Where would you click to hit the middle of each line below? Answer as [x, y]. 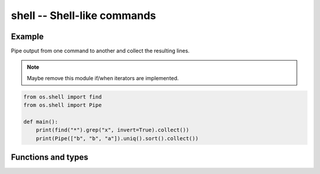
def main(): [41, 122]
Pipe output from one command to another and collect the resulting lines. [100, 51]
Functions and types [49, 157]
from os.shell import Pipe [63, 105]
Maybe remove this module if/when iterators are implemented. [103, 78]
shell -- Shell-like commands [84, 15]
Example [27, 37]
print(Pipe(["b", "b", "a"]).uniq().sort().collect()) [117, 138]
